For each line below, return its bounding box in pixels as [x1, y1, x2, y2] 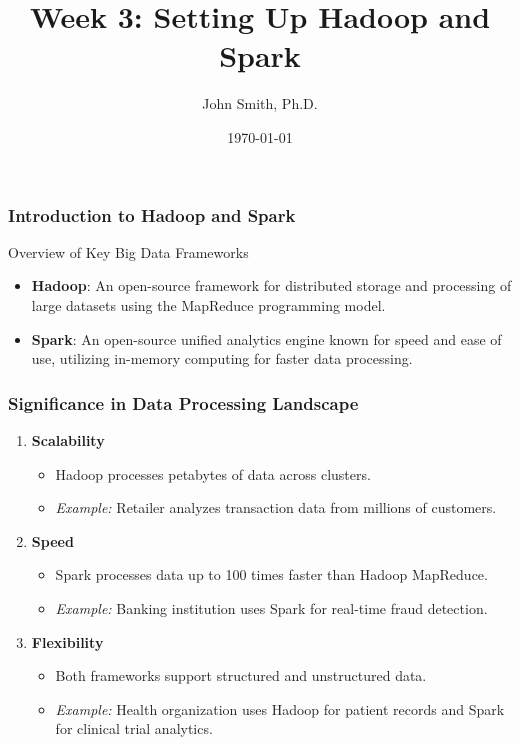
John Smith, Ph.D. [202, 93, 318, 114]
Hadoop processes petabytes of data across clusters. [55, 463, 371, 484]
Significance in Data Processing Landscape [8, 390, 359, 415]
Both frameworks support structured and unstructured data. [55, 665, 427, 686]
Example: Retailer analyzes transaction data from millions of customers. [55, 497, 497, 518]
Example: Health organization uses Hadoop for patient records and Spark [55, 698, 505, 719]
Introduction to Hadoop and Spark [8, 202, 296, 227]
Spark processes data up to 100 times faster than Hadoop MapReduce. [55, 564, 488, 585]
